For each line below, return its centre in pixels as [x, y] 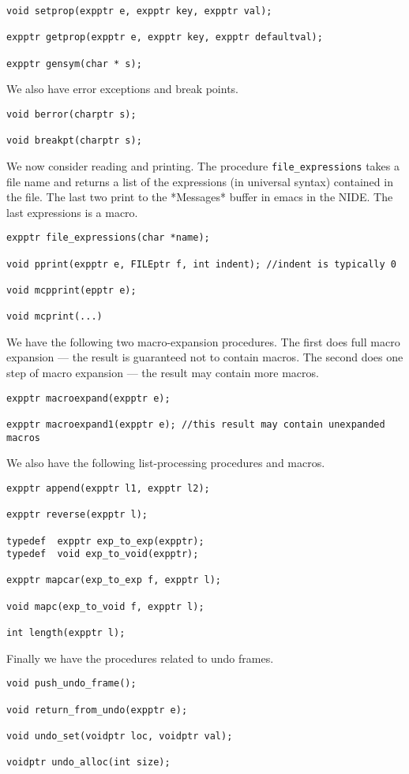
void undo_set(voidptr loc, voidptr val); [120, 736]
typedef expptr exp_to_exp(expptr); [105, 541]
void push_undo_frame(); [71, 684]
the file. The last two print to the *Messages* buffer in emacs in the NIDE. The [200, 197]
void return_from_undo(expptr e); [97, 710]
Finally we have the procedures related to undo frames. [140, 658]
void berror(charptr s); [71, 114]
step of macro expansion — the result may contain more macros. [163, 373]
